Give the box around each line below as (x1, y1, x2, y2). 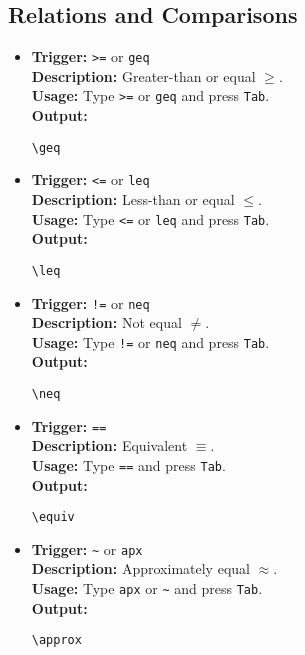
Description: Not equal (31, 312, 182, 333)
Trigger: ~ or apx (31, 538, 143, 559)
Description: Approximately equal (31, 558, 250, 579)
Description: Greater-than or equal (31, 65, 256, 86)
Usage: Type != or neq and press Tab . (31, 331, 270, 352)
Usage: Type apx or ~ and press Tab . (31, 578, 263, 599)
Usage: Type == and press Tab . (31, 454, 226, 475)
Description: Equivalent (31, 435, 188, 456)
